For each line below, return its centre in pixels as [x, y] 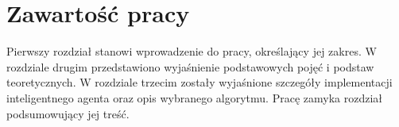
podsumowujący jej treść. [68, 113]
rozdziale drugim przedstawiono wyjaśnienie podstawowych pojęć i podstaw [190, 66]
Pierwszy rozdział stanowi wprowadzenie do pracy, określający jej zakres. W [192, 51]
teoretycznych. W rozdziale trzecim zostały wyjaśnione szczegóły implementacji [199, 82]
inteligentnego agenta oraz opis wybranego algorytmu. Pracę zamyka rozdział [194, 97]
